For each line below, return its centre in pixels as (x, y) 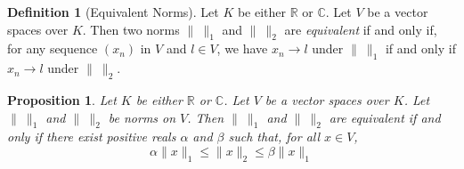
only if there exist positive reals (92, 137)
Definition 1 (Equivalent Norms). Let (113, 12)
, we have (242, 48)
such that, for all (274, 137)
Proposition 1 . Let (62, 99)
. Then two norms (131, 29)
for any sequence (53, 48)
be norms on (142, 117)
